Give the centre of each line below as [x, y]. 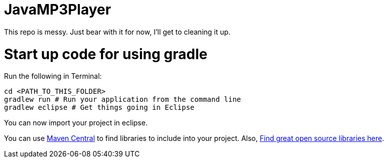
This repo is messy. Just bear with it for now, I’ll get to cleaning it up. [117, 32]
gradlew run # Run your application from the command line [123, 100]
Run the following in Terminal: [53, 76]
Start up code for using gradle [106, 54]
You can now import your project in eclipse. [76, 123]
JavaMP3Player [58, 10]
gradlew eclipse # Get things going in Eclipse [99, 108]
